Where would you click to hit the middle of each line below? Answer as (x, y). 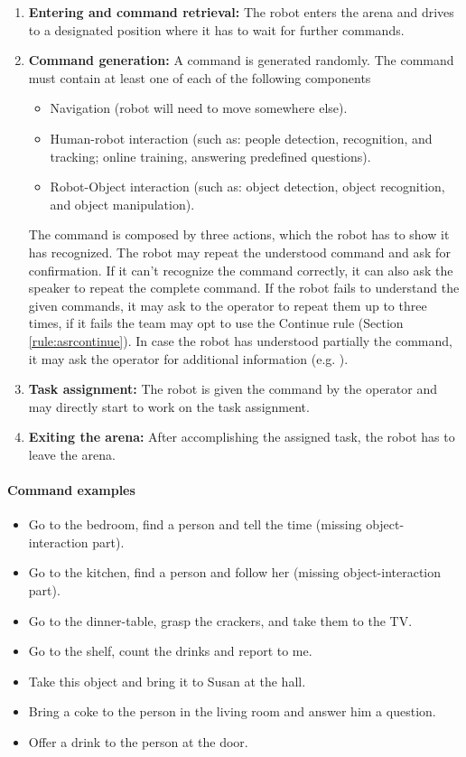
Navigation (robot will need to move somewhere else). (199, 108)
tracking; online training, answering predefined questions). (210, 156)
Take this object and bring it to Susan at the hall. (167, 681)
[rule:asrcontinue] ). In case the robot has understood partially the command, (240, 340)
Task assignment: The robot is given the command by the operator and (233, 389)
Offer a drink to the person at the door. (138, 742)
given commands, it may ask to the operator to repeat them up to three (228, 305)
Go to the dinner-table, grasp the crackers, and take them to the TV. (220, 620)
